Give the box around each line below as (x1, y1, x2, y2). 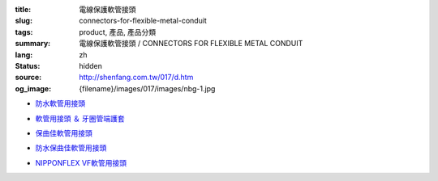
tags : (15, 27, 33, 36)
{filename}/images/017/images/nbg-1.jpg (79, 83, 216, 93)
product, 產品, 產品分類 (79, 27, 157, 36)
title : (15, 5, 32, 14)
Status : (15, 61, 41, 70)
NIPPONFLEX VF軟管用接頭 (35, 158, 127, 167)
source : (15, 73, 42, 82)
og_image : (15, 83, 52, 93)
